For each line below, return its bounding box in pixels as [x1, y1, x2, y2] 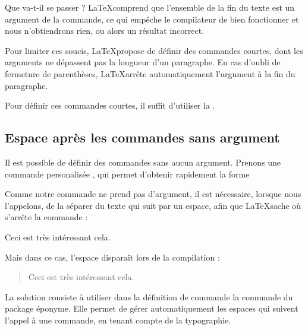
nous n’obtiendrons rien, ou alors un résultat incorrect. [5, 24, 205, 37]
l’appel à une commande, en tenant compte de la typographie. [5, 313, 231, 326]
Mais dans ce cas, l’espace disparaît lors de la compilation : [5, 250, 220, 263]
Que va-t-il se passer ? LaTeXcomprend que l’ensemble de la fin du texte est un [5, 1, 295, 13]
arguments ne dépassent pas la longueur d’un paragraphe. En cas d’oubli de [5, 56, 281, 68]
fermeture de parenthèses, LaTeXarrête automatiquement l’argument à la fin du [5, 67, 296, 80]
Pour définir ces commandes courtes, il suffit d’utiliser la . [5, 99, 215, 112]
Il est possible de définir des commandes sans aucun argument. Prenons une [5, 156, 281, 168]
